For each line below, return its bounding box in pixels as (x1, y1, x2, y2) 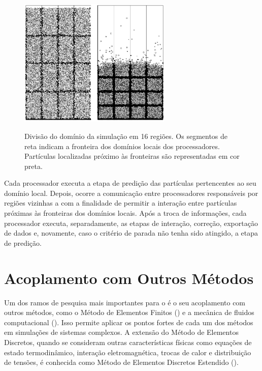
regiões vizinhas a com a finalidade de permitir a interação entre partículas (4, 197, 237, 208)
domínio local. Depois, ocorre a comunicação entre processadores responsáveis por (4, 187, 258, 198)
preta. (24, 160, 43, 171)
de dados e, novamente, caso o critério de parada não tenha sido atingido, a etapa (4, 227, 258, 238)
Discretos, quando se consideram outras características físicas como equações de (4, 336, 252, 347)
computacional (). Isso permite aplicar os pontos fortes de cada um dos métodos (4, 317, 253, 327)
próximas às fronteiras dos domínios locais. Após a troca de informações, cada (4, 208, 247, 218)
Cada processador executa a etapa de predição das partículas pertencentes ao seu (4, 178, 256, 188)
